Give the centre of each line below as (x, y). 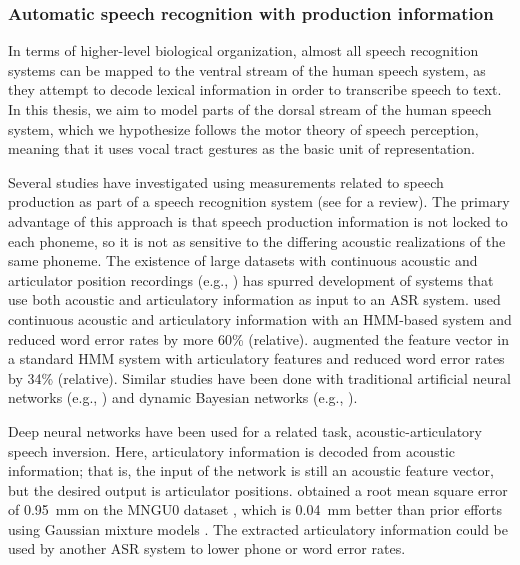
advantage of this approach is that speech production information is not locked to (258, 220)
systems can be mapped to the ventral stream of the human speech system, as (247, 69)
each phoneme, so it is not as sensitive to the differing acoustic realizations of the (257, 240)
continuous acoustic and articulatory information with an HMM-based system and (260, 318)
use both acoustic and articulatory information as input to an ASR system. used (254, 299)
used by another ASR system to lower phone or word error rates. (207, 548)
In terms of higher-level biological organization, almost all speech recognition (243, 50)
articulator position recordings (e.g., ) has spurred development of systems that (251, 279)
